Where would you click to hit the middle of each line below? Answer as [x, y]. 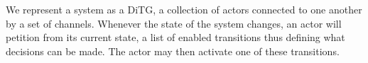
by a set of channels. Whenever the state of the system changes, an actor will [174, 23]
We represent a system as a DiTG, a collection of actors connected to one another [184, 9]
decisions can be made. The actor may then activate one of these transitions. [173, 51]
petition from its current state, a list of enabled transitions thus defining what [175, 37]
